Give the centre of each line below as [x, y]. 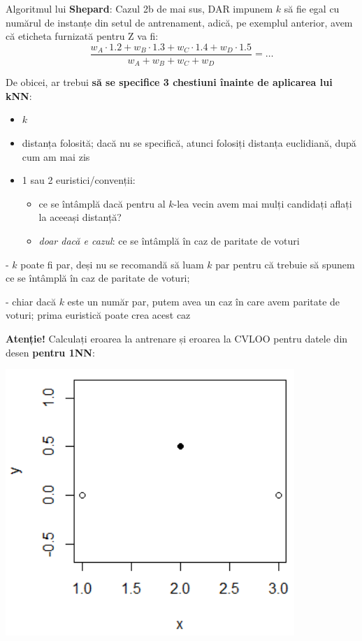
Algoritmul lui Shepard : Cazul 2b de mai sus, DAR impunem [139, 8]
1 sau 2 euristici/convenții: [79, 180]
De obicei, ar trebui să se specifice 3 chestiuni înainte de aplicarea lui [169, 82]
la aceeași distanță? [80, 217]
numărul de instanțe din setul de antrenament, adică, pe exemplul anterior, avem [179, 22]
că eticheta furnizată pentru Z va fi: [82, 36]
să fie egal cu [312, 8]
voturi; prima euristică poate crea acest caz [98, 315]
